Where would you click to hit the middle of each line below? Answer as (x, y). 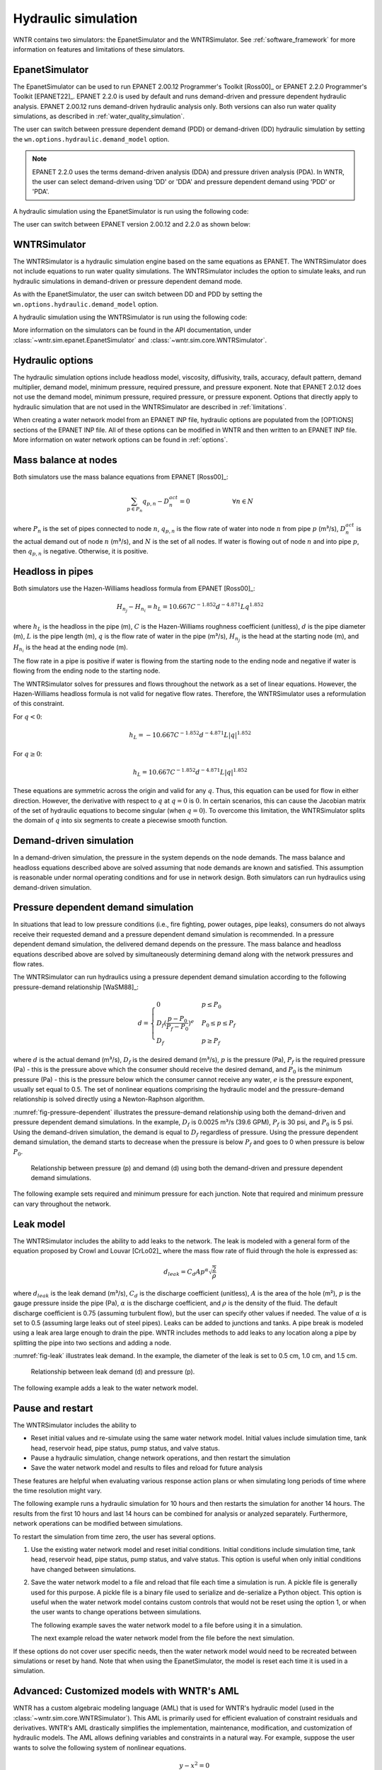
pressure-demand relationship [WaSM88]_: (76, 987)
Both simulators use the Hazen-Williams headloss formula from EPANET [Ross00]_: (134, 588)
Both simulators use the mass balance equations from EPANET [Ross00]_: (121, 476)
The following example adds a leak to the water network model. (105, 1388)
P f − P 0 (178, 1028)
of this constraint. (39, 704)
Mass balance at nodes (65, 460)
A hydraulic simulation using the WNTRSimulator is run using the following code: (130, 317)
